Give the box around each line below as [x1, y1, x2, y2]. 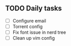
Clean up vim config [12, 35, 55, 41]
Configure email [12, 17, 47, 24]
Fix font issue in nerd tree [12, 29, 66, 35]
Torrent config [12, 23, 43, 30]
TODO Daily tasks [5, 4, 62, 13]
